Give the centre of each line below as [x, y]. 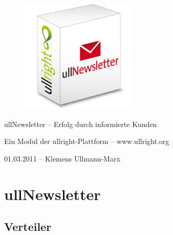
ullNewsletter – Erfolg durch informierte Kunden [81, 124]
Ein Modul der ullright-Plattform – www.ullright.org [87, 141]
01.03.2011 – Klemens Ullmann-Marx [62, 158]
